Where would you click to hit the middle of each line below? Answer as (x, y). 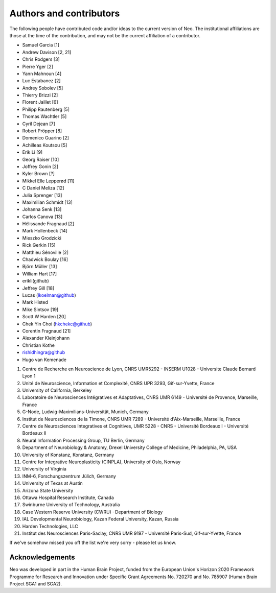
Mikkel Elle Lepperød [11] (48, 181)
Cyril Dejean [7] (39, 124)
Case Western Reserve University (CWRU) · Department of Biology (93, 512)
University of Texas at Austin (52, 483)
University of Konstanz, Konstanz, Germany (68, 455)
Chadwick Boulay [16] (45, 259)
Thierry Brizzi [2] (40, 95)
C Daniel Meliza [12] (43, 188)
